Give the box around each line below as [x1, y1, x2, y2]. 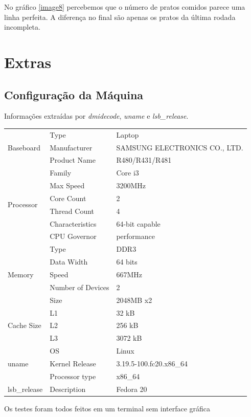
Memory [8, 269, 34, 279]
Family [50, 167, 72, 178]
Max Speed [50, 180, 85, 191]
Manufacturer [50, 142, 93, 152]
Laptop [116, 129, 139, 140]
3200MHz [116, 180, 146, 191]
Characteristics [50, 218, 97, 229]
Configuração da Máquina [4, 86, 144, 102]
